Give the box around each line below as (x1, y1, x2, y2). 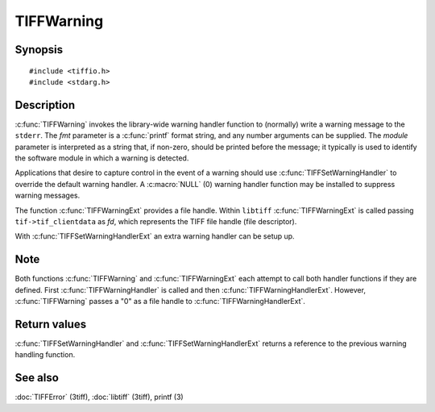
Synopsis (14, 43, 64, 56)
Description (14, 98, 76, 112)
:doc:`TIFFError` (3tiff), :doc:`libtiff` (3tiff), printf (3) (14, 392, 184, 402)
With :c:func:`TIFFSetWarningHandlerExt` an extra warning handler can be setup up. (14, 231, 295, 241)
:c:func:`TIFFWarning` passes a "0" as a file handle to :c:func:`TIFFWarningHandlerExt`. (14, 297, 306, 306)
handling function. (14, 350, 76, 360)
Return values (14, 317, 87, 331)
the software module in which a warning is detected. (14, 153, 189, 163)
